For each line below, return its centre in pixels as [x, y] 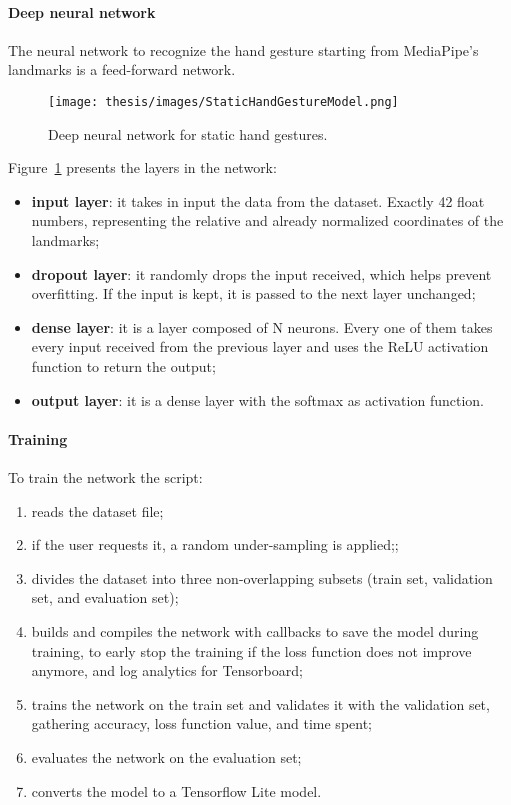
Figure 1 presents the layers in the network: [142, 167]
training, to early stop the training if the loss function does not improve [251, 650]
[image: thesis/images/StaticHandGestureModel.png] [223, 101]
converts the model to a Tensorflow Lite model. [176, 790]
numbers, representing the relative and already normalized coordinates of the [267, 220]
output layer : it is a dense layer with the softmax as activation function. [257, 399]
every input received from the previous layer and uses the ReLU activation [260, 346]
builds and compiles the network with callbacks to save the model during [255, 630]
